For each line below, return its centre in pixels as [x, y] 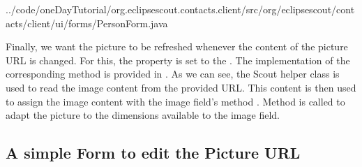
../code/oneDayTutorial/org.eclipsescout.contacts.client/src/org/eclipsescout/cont [180, 9]
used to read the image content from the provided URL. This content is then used [181, 87]
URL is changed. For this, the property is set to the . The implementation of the [178, 60]
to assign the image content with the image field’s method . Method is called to [175, 101]
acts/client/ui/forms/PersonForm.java [87, 23]
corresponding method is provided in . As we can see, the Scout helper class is [173, 74]
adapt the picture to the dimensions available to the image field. [143, 115]
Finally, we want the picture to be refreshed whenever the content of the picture [177, 46]
